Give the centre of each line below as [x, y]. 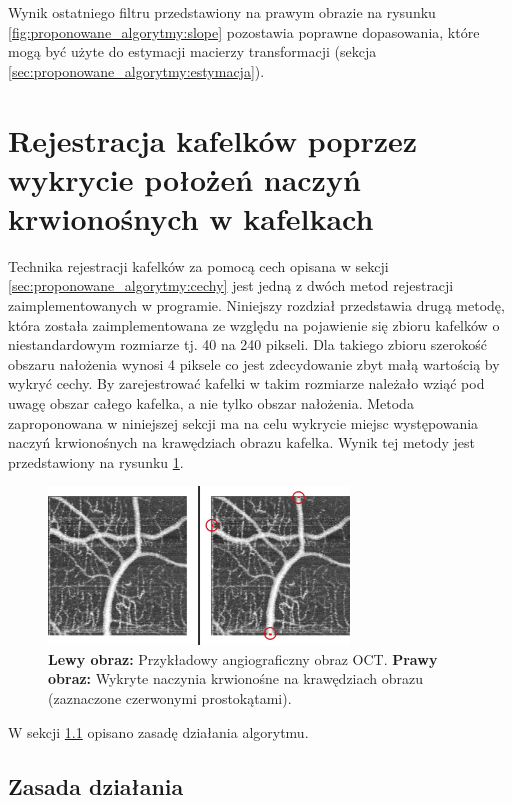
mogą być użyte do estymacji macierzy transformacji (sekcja [192, 51]
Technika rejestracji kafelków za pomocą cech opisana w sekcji [198, 265]
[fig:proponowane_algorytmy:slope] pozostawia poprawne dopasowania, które [244, 31]
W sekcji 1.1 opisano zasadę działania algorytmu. [158, 731]
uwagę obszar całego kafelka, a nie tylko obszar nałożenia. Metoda [211, 403]
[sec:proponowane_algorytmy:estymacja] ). [136, 70]
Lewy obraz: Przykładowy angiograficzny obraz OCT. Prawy [243, 658]
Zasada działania [96, 785]
